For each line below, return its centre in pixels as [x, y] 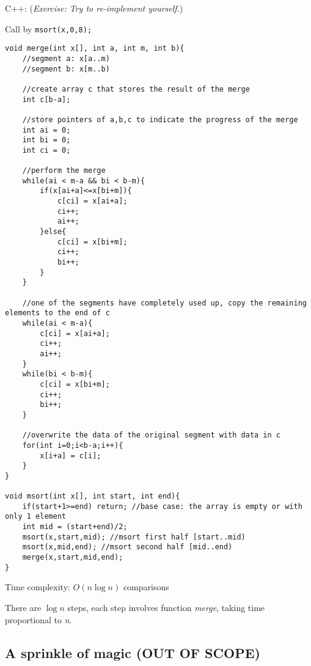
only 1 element [36, 517]
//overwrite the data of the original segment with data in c [152, 435]
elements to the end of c [57, 313]
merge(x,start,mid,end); [73, 558]
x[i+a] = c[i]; [71, 456]
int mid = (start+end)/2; [75, 527]
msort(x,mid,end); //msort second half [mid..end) [127, 547]
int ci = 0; [46, 150]
